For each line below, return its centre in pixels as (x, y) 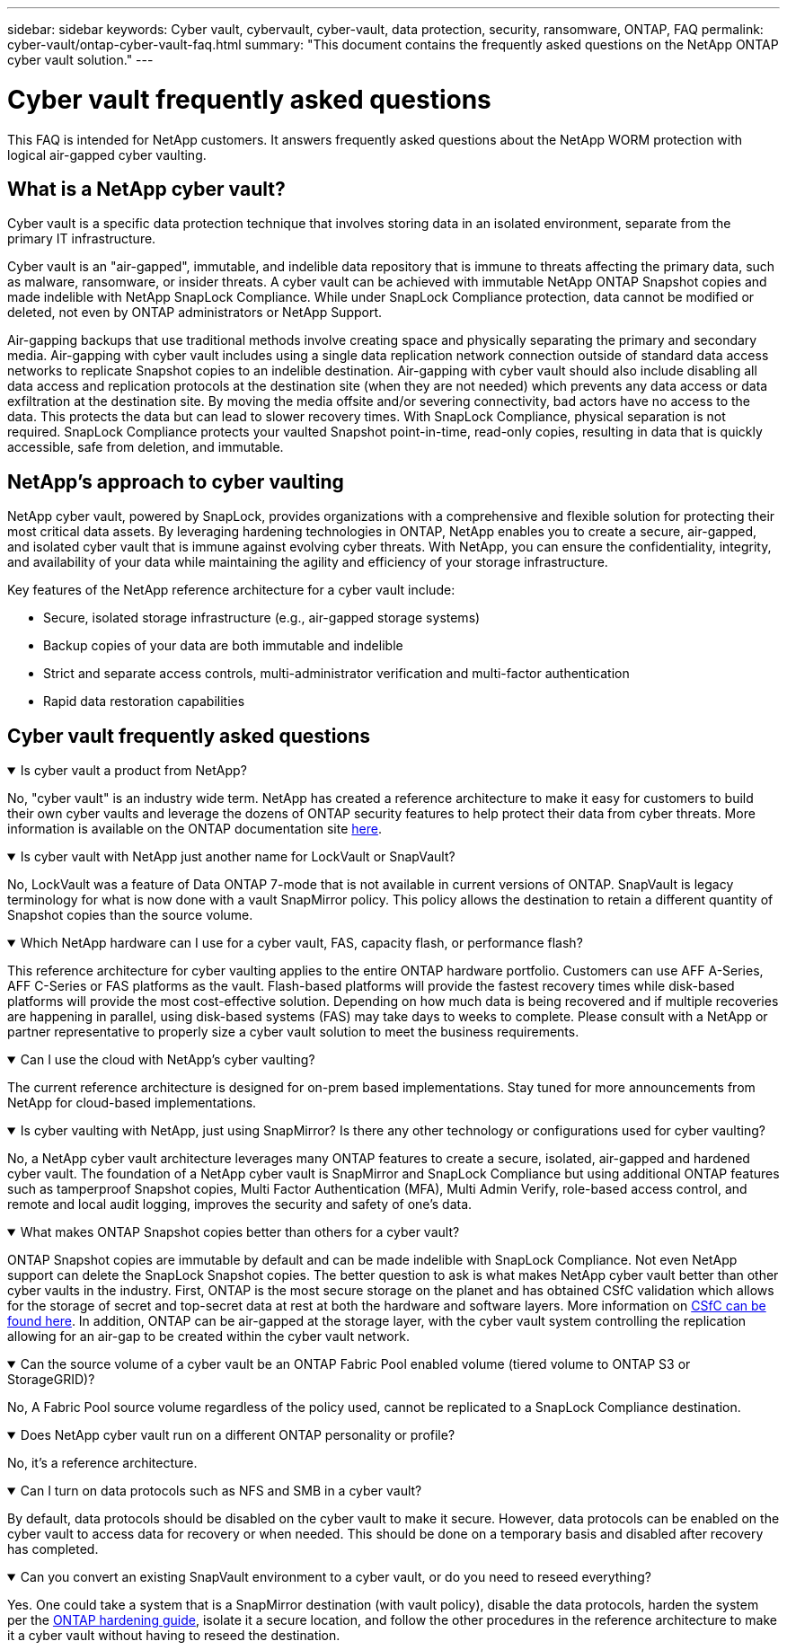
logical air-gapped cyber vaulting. (107, 154)
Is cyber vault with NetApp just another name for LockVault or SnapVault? (238, 857)
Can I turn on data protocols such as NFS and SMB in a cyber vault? (221, 1491)
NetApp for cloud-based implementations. (132, 1103)
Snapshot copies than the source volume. (130, 915)
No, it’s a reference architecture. (102, 1463)
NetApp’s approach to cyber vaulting (176, 481)
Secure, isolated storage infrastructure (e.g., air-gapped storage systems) (262, 618)
